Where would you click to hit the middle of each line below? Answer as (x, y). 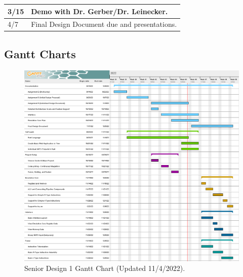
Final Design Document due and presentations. (104, 24)
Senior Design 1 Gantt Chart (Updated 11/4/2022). (105, 268)
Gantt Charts (40, 53)
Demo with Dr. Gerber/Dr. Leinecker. (99, 11)
